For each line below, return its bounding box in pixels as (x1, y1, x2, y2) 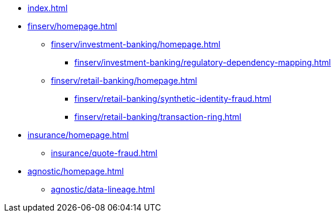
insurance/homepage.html (28, 130, 129, 140)
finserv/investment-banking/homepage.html (51, 39, 221, 49)
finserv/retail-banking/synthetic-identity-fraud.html (74, 94, 272, 104)
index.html (28, 3, 68, 13)
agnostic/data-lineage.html (51, 184, 155, 194)
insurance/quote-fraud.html (51, 148, 157, 158)
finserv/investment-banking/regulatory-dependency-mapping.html (74, 57, 331, 67)
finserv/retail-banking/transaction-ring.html (74, 112, 242, 122)
